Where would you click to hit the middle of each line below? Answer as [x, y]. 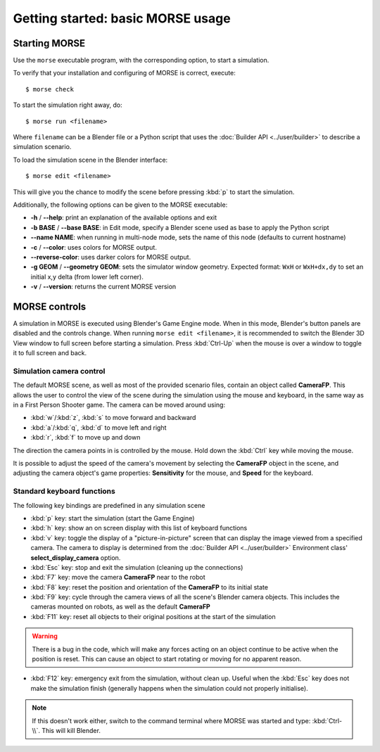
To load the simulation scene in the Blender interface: [90, 160]
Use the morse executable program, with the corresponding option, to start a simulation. [141, 60]
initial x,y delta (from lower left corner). [87, 276]
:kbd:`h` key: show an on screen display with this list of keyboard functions [139, 528]
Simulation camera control [59, 371]
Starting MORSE [49, 43]
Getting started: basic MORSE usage [122, 18]
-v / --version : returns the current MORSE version [103, 287]
